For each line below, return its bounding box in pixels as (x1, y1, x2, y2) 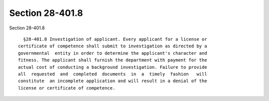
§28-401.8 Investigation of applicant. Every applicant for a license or (23, 36, 207, 42)
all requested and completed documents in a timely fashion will (18, 71, 207, 77)
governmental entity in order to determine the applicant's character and (18, 50, 207, 56)
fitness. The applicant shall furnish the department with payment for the (18, 57, 207, 63)
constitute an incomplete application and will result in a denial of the (18, 78, 207, 84)
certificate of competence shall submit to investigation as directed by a (18, 43, 207, 49)
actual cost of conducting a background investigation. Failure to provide (18, 64, 207, 70)
